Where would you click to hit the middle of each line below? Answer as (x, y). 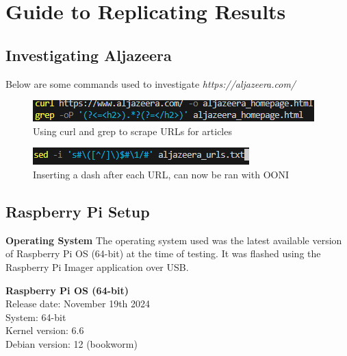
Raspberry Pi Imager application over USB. (97, 266)
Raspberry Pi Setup (78, 211)
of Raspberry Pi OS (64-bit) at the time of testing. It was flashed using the (163, 253)
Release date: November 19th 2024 (78, 304)
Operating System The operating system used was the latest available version (174, 240)
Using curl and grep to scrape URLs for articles (132, 131)
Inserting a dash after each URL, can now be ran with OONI (161, 174)
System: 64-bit (36, 317)
